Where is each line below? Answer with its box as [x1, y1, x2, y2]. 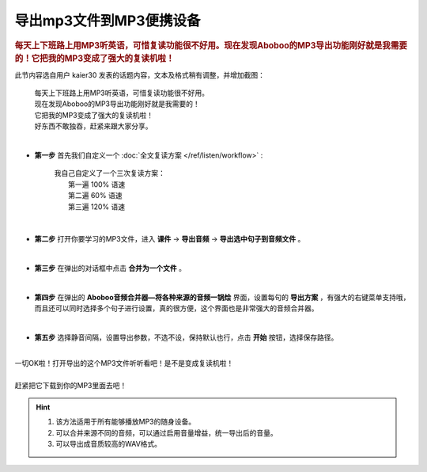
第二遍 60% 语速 [68, 191, 123, 200]
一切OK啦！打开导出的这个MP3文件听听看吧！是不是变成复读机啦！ [14, 358, 234, 367]
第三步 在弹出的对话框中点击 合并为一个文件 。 [34, 264, 186, 273]
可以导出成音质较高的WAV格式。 [55, 440, 162, 449]
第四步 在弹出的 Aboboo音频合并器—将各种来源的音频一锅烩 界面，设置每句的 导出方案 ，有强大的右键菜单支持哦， [34, 292, 410, 302]
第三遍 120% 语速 [68, 202, 126, 211]
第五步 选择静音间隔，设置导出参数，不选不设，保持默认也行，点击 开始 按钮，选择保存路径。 [34, 333, 338, 342]
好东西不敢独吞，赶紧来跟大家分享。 [34, 121, 153, 131]
